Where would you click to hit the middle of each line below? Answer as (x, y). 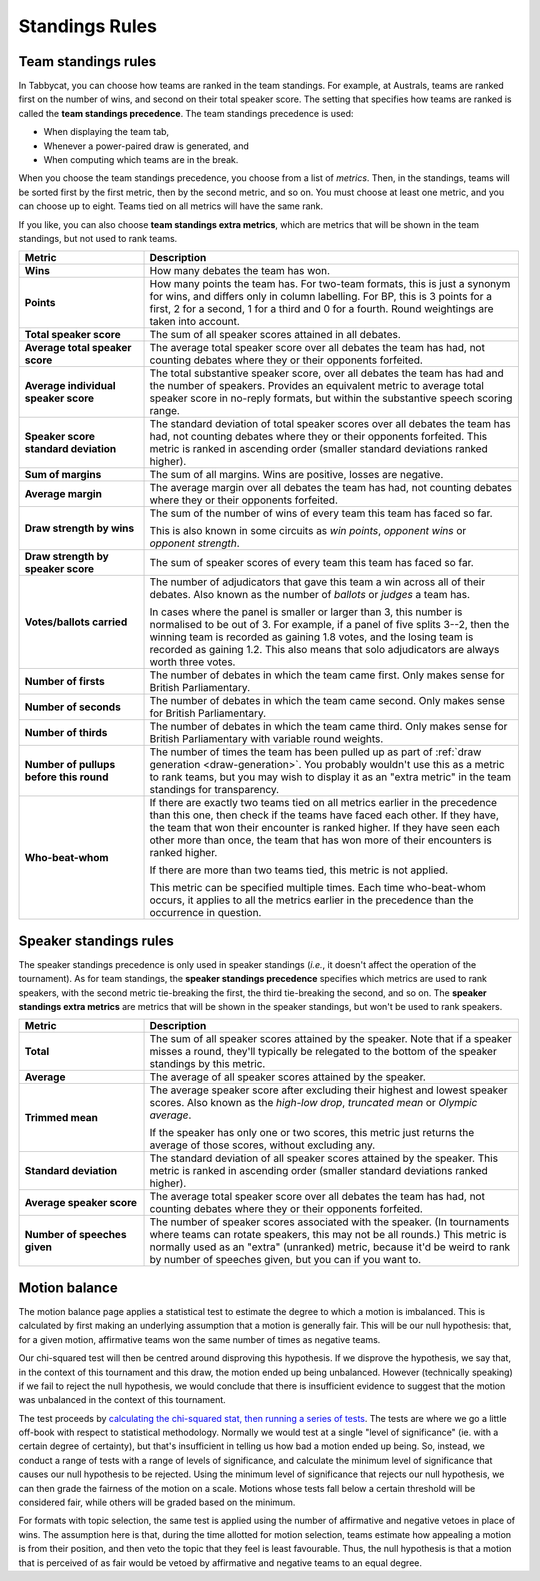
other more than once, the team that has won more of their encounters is (320, 840)
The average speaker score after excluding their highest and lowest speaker (329, 1090)
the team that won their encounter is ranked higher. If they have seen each (324, 828)
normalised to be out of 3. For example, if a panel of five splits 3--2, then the (329, 625)
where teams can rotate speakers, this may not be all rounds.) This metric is (328, 1235)
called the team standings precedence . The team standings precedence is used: (186, 113)
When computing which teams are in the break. (141, 160)
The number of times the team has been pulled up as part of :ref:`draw (315, 752)
